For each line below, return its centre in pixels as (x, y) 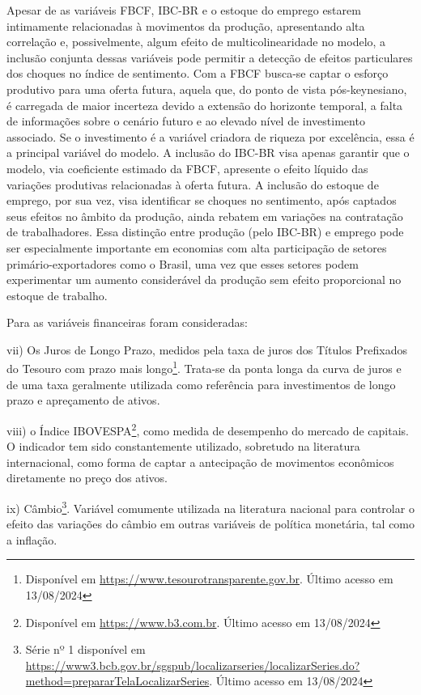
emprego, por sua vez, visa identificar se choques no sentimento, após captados (202, 200)
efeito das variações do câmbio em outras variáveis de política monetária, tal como (211, 524)
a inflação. (32, 539)
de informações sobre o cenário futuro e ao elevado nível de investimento (186, 121)
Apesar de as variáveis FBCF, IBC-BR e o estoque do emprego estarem (184, 10)
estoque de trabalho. (57, 295)
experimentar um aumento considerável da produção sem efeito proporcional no (204, 280)
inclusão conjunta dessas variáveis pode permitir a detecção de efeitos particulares (210, 57)
